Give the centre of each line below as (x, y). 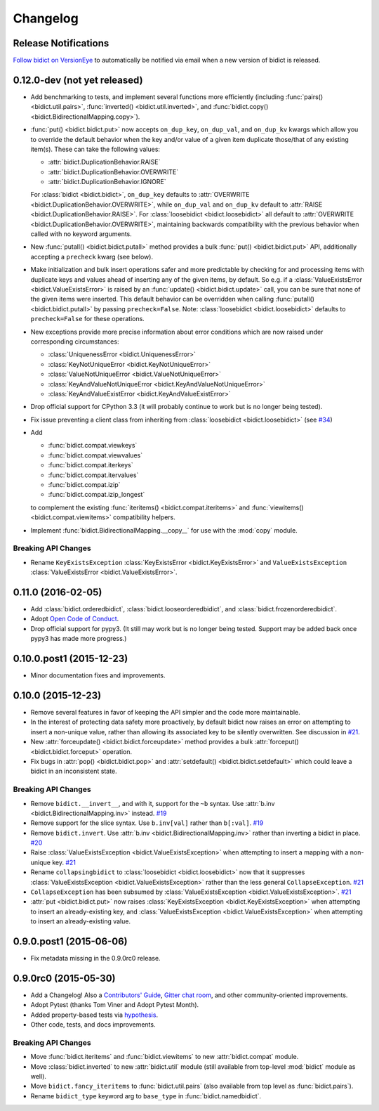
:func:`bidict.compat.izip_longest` (97, 495)
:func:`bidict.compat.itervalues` (93, 475)
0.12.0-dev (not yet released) (78, 80)
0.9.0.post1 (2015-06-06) (70, 941)
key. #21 (64, 862)
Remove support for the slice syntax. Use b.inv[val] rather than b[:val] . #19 (147, 823)
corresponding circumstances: (75, 342)
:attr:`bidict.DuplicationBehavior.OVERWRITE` (113, 171)
